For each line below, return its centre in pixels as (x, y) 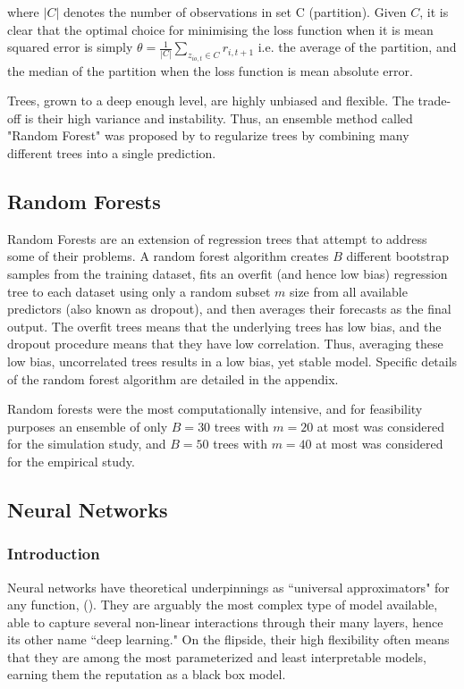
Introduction (54, 554)
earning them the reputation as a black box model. (147, 674)
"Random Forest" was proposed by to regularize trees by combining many (208, 135)
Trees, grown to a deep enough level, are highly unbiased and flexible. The (211, 101)
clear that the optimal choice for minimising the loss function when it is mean (220, 29)
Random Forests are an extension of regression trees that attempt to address (217, 238)
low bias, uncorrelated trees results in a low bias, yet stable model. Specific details (232, 361)
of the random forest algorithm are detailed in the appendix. (173, 378)
